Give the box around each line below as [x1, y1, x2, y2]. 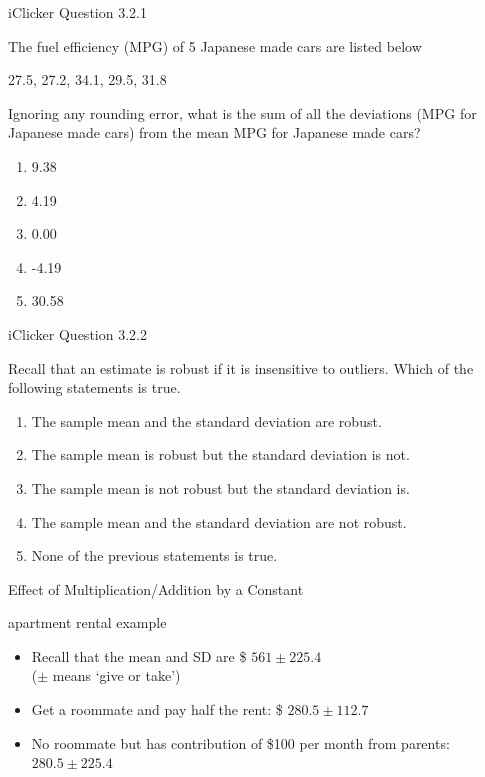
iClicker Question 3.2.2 [8, 323, 147, 344]
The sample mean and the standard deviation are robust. [31, 410, 382, 431]
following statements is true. [8, 377, 181, 398]
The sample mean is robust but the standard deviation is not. [31, 444, 410, 465]
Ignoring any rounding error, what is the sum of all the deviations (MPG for [8, 102, 477, 123]
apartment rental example [8, 612, 167, 633]
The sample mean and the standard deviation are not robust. [31, 511, 407, 532]
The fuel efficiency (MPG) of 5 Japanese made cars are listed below [8, 35, 422, 56]
